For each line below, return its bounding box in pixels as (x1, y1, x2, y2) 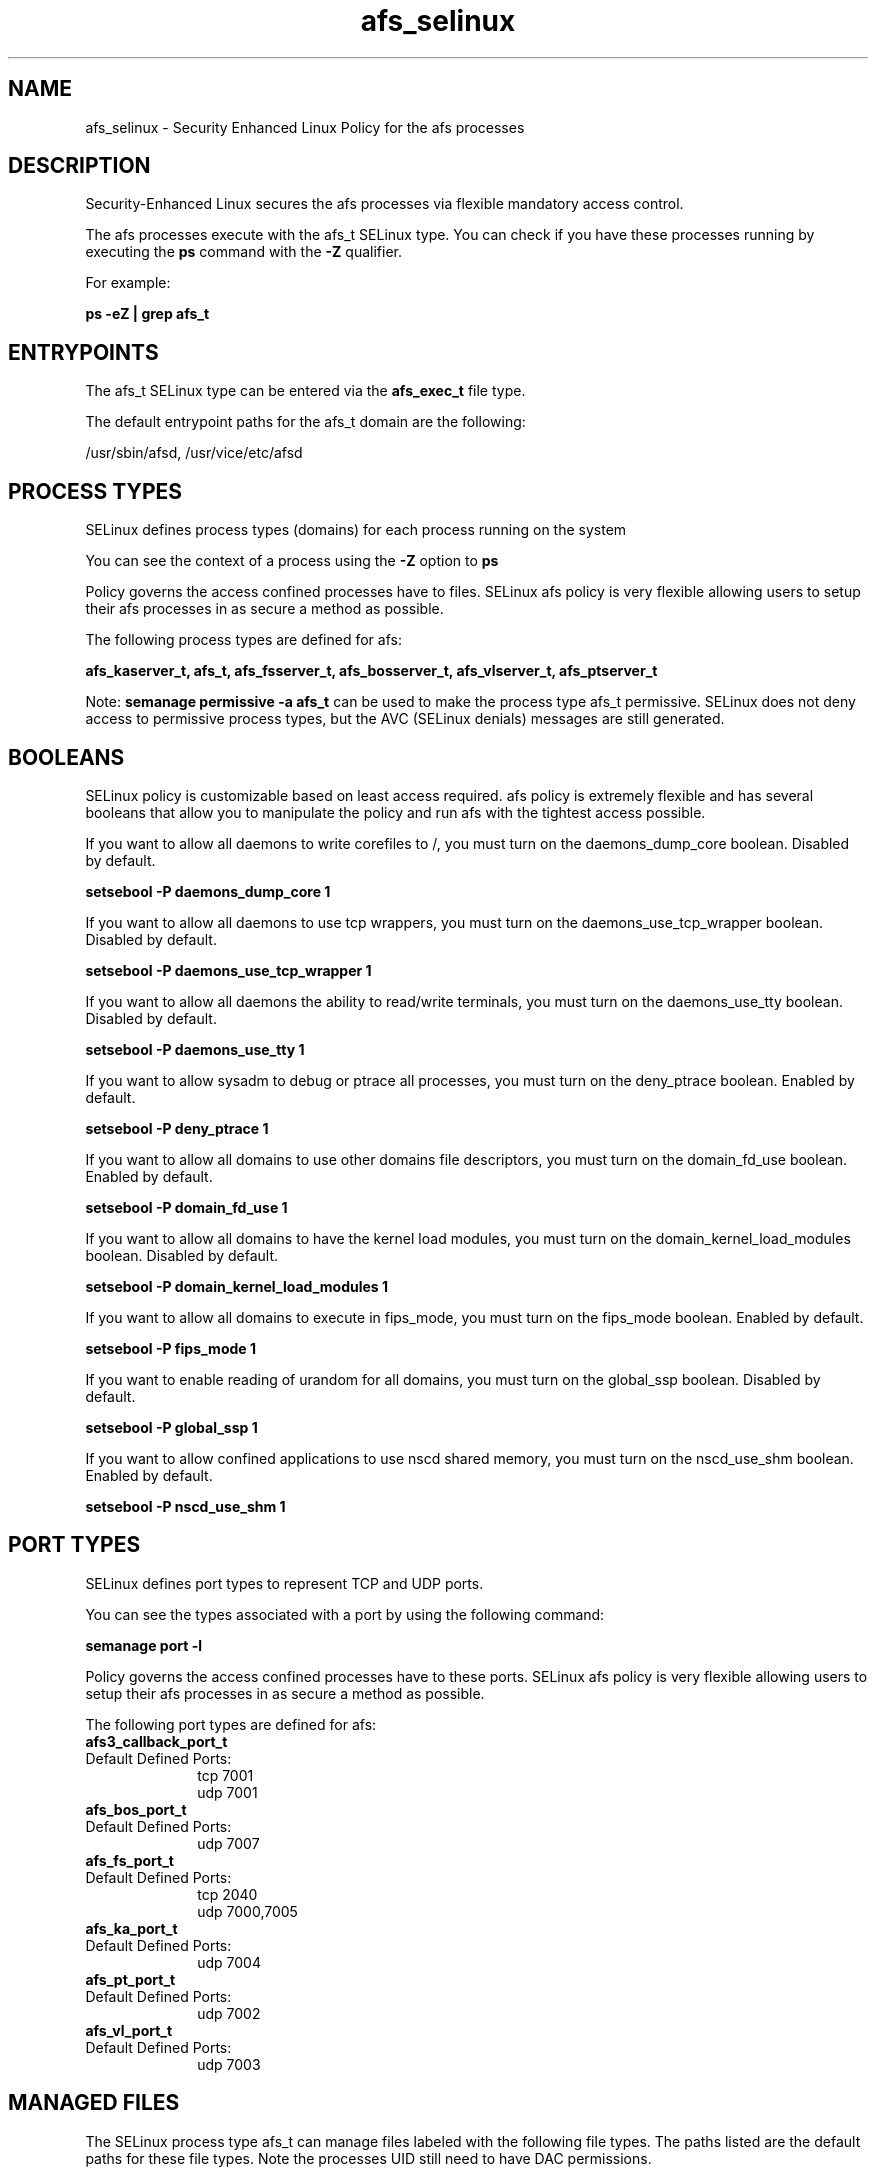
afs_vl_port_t (85, 2021, 173, 2039)
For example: (85, 274, 171, 292)
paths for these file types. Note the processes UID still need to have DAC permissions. (85, 2149, 652, 2167)
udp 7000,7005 (197, 1902, 298, 1920)
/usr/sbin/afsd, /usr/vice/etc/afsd (85, 444, 303, 462)
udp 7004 (197, 1953, 261, 1971)
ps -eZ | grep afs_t (85, 305, 210, 323)
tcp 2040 (197, 1885, 258, 1903)
